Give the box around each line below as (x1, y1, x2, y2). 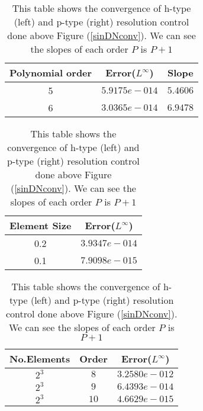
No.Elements (9, 352, 70, 365)
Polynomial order (9, 66, 92, 79)
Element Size (9, 219, 72, 232)
